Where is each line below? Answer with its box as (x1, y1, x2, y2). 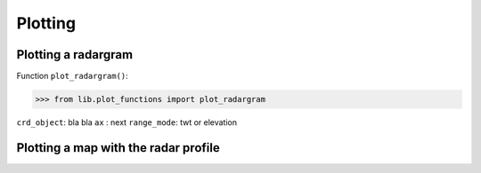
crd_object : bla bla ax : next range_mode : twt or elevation (16, 117, 238, 128)
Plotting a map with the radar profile (16, 140, 220, 155)
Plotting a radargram (16, 47, 134, 62)
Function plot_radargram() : (16, 71, 128, 82)
